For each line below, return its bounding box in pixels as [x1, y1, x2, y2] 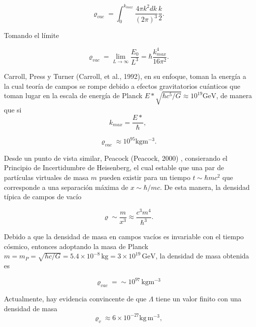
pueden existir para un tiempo [99, 172, 191, 182]
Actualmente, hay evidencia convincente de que [4, 293, 147, 304]
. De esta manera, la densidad [160, 182, 250, 192]
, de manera [216, 90, 252, 101]
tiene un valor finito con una [156, 293, 242, 304]
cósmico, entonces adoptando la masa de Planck [4, 241, 149, 251]
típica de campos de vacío [4, 191, 82, 202]
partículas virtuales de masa [4, 172, 89, 182]
